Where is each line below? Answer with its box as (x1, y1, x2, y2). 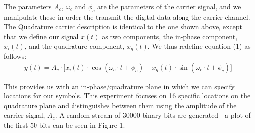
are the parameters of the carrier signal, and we (97, 1, 241, 11)
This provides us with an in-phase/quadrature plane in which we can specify (4, 81, 235, 91)
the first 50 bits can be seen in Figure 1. (4, 120, 125, 130)
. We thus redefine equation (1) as (147, 41, 251, 51)
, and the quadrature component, (24, 41, 125, 51)
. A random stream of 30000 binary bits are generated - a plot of (55, 110, 251, 120)
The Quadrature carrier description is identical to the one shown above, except (4, 21, 243, 32)
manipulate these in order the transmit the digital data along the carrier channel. (4, 11, 250, 22)
